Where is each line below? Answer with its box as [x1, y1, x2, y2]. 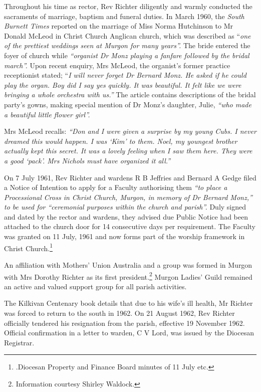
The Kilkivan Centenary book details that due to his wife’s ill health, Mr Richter [4, 298, 253, 308]
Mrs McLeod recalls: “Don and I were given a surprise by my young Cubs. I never [4, 126, 256, 136]
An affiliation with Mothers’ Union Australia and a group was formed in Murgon [4, 259, 252, 270]
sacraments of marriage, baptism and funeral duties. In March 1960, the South [4, 11, 244, 21]
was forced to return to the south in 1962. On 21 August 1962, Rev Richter [4, 307, 235, 318]
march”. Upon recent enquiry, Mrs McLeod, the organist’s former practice [4, 60, 230, 70]
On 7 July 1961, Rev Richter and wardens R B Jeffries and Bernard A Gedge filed [4, 172, 256, 182]
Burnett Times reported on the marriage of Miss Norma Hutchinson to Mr [4, 21, 233, 31]
